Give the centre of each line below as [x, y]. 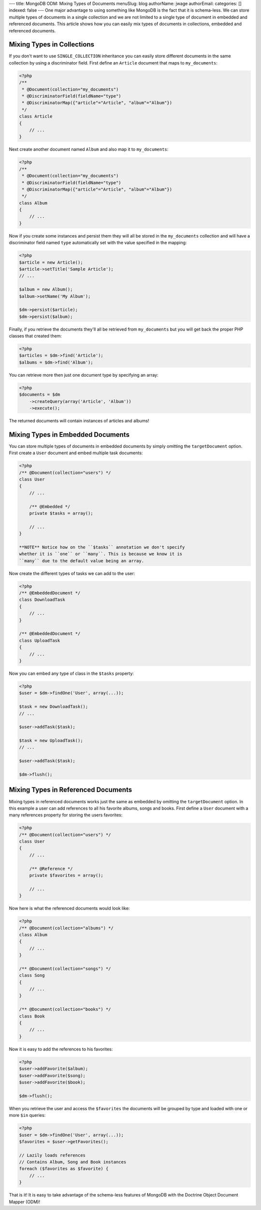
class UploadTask [40, 640]
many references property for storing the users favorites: [66, 815]
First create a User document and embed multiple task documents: [76, 453]
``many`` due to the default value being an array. [82, 561]
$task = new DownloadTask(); [54, 707]
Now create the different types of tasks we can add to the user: [72, 573]
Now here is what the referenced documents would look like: [69, 908]
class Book [32, 1016]
